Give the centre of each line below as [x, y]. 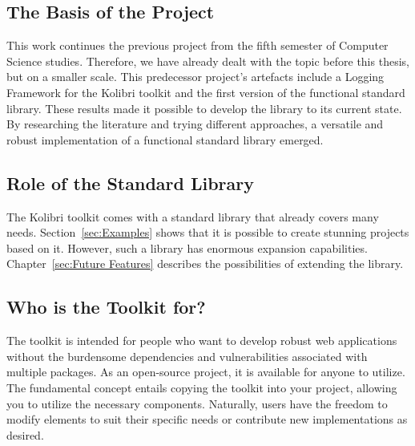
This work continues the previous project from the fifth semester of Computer [197, 45]
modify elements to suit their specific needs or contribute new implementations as [207, 419]
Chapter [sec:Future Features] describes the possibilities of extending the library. [205, 264]
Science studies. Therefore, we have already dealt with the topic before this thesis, [208, 61]
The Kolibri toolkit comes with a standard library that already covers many [193, 216]
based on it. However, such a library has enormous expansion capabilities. [187, 247]
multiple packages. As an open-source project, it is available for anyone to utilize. [206, 372]
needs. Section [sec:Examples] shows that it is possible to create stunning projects [208, 232]
